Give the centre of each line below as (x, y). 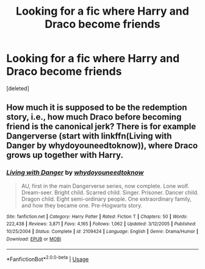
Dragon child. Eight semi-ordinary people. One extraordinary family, (106, 199)
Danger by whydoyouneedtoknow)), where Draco (102, 145)
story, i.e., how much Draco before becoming (94, 117)
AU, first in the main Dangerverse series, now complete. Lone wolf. (105, 186)
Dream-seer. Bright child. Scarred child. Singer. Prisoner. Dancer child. (110, 192)
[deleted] (18, 88)
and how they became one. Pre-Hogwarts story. (82, 205)
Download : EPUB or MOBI (34, 239)
